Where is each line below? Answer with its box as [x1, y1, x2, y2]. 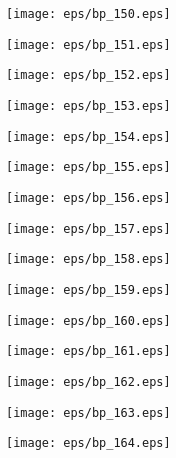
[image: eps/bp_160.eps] [6, 313, 171, 328]
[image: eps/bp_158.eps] [6, 252, 171, 267]
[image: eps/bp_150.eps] [6, 7, 171, 21]
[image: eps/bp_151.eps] [6, 37, 171, 52]
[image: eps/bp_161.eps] [6, 344, 171, 359]
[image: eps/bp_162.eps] [6, 374, 171, 389]
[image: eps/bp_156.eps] [6, 190, 171, 205]
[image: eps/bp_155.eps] [6, 160, 171, 175]
